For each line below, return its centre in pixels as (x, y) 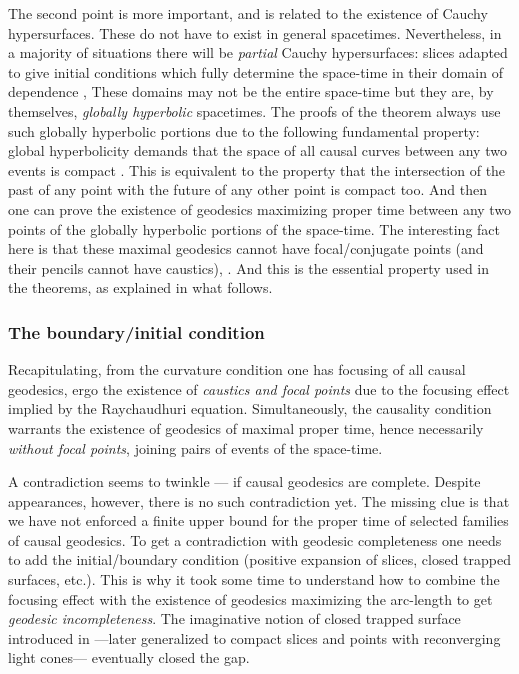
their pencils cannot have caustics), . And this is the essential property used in (249, 267)
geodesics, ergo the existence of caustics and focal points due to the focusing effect (259, 388)
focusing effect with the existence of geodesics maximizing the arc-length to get (250, 598)
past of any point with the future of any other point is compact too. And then (247, 189)
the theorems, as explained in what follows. (140, 287)
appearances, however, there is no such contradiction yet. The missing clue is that (259, 500)
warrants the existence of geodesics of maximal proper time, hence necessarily (246, 427)
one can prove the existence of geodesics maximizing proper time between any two (260, 208)
